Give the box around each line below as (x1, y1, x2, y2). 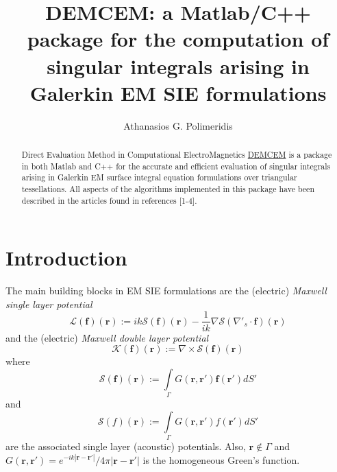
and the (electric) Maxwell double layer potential (5, 330, 209, 344)
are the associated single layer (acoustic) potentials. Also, (5, 438, 246, 453)
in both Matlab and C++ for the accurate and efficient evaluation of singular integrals (21, 160, 331, 172)
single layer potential (5, 296, 92, 311)
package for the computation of (27, 25, 329, 53)
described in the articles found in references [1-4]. (21, 194, 197, 206)
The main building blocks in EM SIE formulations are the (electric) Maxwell (5, 283, 327, 298)
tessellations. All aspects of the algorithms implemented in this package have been (21, 183, 314, 195)
